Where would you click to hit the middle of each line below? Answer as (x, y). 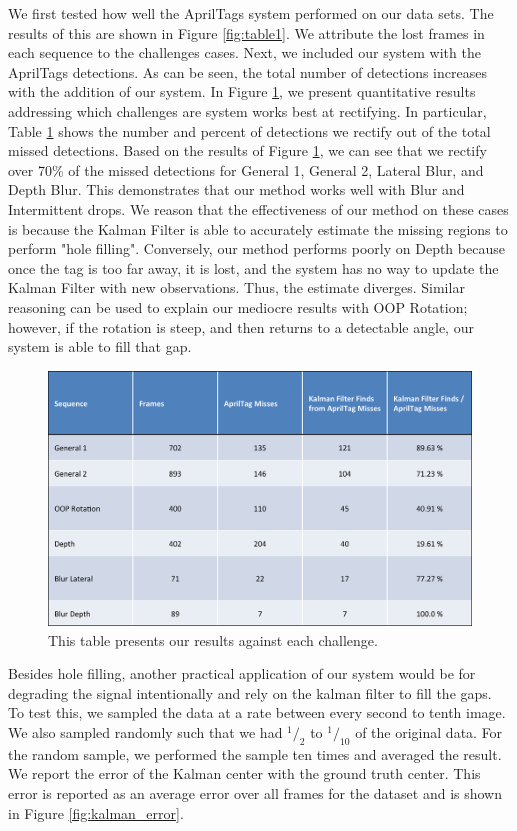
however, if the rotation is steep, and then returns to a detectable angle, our (241, 326)
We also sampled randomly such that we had (145, 732)
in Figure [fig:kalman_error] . (96, 812)
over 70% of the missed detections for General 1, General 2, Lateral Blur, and (246, 169)
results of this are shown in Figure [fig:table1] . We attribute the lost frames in (246, 32)
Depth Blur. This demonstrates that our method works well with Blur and (236, 189)
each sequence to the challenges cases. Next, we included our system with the (244, 52)
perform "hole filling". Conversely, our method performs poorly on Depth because (256, 248)
